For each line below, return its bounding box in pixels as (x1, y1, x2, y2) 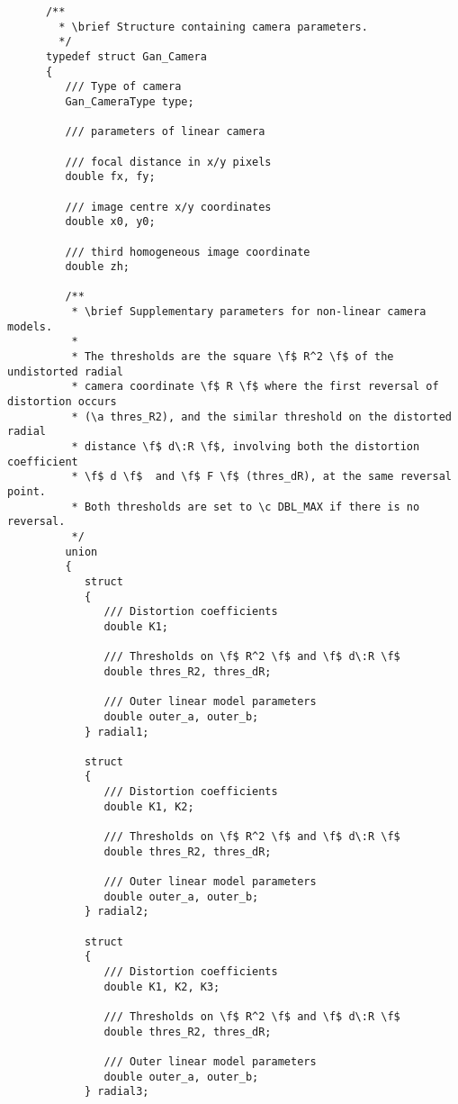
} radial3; (84, 1085, 149, 1099)
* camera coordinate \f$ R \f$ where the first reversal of (71, 380, 439, 394)
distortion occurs (7, 395, 117, 409)
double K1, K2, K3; (103, 980, 220, 993)
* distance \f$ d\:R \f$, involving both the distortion (71, 440, 420, 454)
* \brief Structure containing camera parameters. (58, 20, 368, 33)
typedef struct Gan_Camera (45, 50, 207, 63)
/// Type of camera (65, 80, 182, 94)
